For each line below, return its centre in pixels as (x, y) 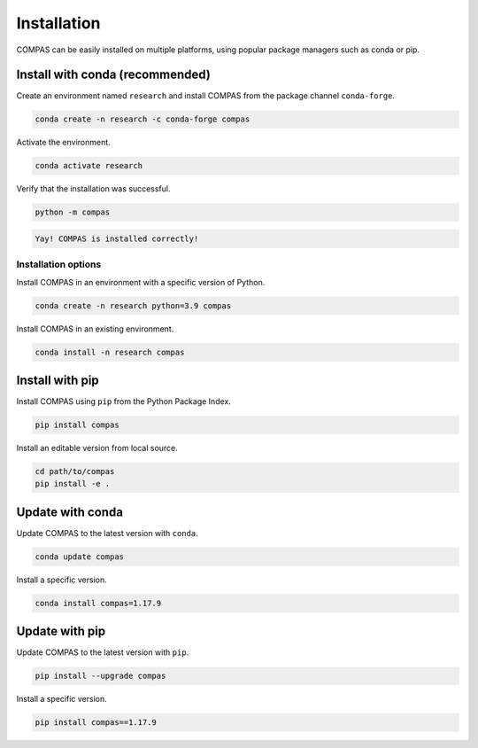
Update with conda (70, 512)
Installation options (59, 264)
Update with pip (61, 631)
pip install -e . (73, 484)
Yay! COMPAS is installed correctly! (117, 238)
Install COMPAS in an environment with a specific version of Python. (141, 282)
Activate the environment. (63, 143)
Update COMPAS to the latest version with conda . (107, 533)
